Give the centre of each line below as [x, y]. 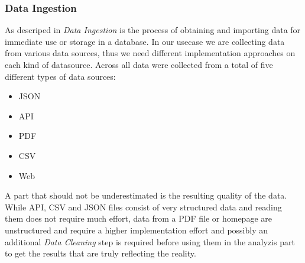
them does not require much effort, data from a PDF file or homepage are [138, 218]
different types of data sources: [60, 76]
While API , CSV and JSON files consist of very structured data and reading [143, 207]
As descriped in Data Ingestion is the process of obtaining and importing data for [153, 30]
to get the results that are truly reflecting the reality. [100, 253]
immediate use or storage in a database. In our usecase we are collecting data [145, 41]
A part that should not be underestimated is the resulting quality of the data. [146, 195]
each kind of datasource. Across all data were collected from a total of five [139, 64]
